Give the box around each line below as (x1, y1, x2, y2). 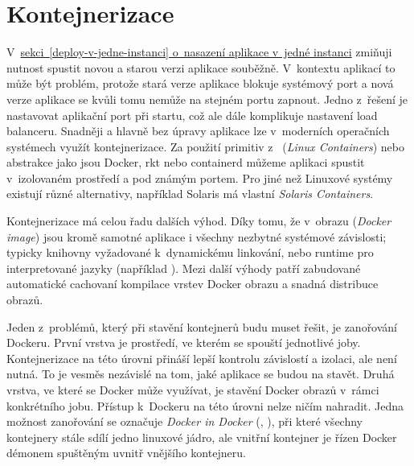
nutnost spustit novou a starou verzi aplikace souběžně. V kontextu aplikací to (6, 59, 396, 76)
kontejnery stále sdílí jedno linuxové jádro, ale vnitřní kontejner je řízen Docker (6, 428, 397, 445)
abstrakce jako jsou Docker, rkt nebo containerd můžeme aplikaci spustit (6, 154, 365, 171)
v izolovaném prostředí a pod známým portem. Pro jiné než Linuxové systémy (6, 169, 393, 186)
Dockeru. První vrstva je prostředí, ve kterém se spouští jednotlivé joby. (6, 334, 361, 351)
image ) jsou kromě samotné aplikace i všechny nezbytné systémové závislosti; (6, 228, 387, 245)
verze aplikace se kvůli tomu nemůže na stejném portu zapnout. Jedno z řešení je (6, 90, 408, 107)
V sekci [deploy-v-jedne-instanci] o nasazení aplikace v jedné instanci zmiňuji (6, 43, 392, 60)
